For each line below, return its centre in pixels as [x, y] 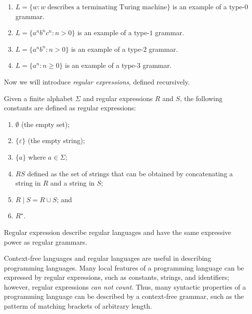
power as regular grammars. [46, 241]
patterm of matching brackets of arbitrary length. [78, 306]
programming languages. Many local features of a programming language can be [124, 267]
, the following [201, 98]
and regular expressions [118, 98]
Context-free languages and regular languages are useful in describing [108, 258]
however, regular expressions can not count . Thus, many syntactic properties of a [125, 286]
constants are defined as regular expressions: [70, 108]
